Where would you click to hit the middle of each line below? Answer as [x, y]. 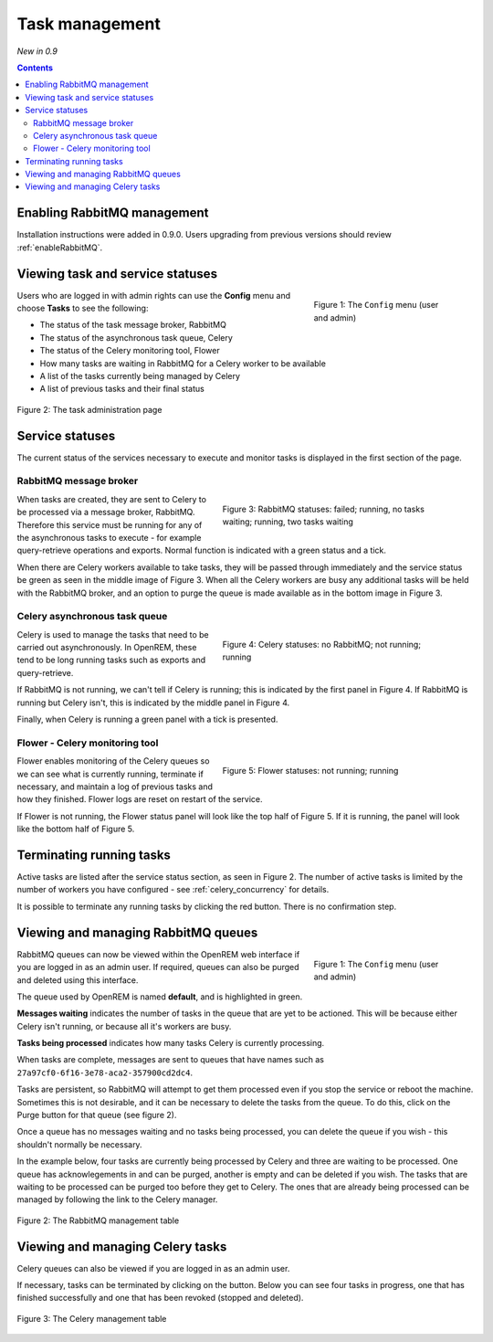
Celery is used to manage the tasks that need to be [113, 634]
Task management [89, 24]
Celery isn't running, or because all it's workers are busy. [124, 1026]
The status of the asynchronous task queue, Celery [136, 337]
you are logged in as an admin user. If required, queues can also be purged [158, 967]
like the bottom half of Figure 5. [76, 829]
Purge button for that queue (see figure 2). [97, 1115]
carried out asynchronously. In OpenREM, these [107, 648]
